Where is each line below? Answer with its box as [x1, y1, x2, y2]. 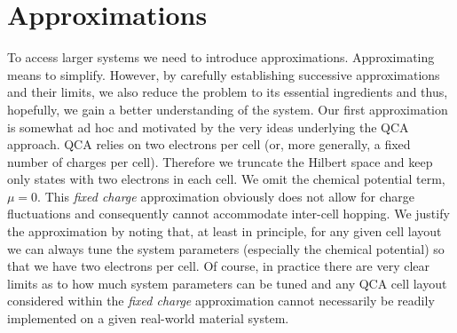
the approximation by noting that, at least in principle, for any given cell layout [7, 222, 442, 241]
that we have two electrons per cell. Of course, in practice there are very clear [7, 257, 429, 275]
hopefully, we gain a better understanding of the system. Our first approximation [7, 99, 448, 118]
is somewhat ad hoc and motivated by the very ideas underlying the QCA [7, 117, 409, 136]
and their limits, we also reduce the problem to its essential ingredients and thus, [7, 83, 448, 101]
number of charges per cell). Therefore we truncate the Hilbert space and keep [7, 152, 433, 170]
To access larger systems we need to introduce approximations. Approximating [7, 48, 435, 67]
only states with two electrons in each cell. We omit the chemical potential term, [7, 170, 445, 188]
